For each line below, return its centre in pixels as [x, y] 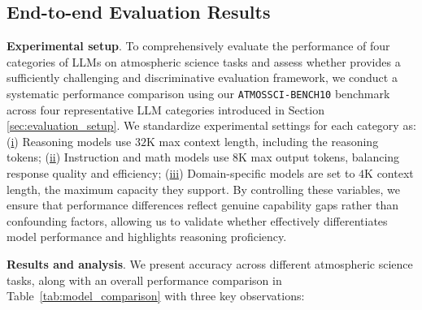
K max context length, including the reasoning [262, 141]
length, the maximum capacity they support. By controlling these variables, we [203, 189]
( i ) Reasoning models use [69, 141]
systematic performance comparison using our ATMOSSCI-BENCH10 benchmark [198, 93]
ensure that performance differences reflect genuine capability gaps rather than [202, 205]
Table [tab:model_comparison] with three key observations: [156, 296]
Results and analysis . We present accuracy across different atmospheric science [210, 263]
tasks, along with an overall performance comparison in [144, 280]
